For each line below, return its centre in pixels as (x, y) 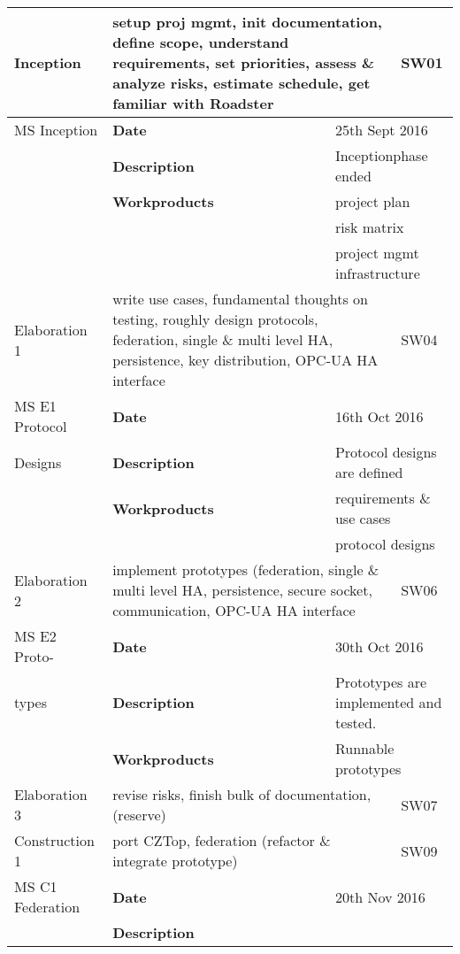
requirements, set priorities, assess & (244, 62)
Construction (54, 840)
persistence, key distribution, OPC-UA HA (245, 360)
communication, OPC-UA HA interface (234, 610)
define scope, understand (201, 42)
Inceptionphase (381, 155)
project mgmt (377, 253)
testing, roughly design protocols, (215, 319)
